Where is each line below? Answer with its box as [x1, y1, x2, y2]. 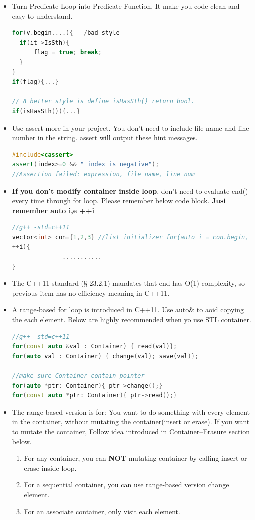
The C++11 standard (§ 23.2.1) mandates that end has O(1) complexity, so [12, 278, 245, 288]
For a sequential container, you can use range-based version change [24, 479, 229, 490]
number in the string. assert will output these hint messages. [12, 132, 198, 143]
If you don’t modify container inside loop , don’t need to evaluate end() [12, 185, 248, 196]
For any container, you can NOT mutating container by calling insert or [24, 453, 247, 463]
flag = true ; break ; [33, 49, 102, 56]
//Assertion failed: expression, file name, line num [12, 170, 195, 178]
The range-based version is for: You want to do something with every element [12, 406, 250, 417]
